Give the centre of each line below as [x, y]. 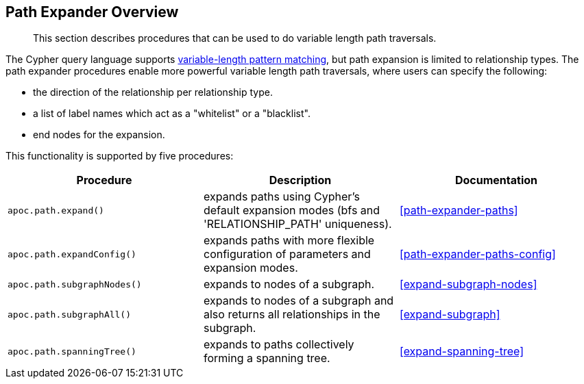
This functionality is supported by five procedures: [120, 156]
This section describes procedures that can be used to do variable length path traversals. [235, 38]
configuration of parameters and [287, 254]
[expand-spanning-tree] [461, 351]
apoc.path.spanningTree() [72, 351]
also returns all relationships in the [292, 315]
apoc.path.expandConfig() [72, 254]
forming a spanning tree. [267, 358]
